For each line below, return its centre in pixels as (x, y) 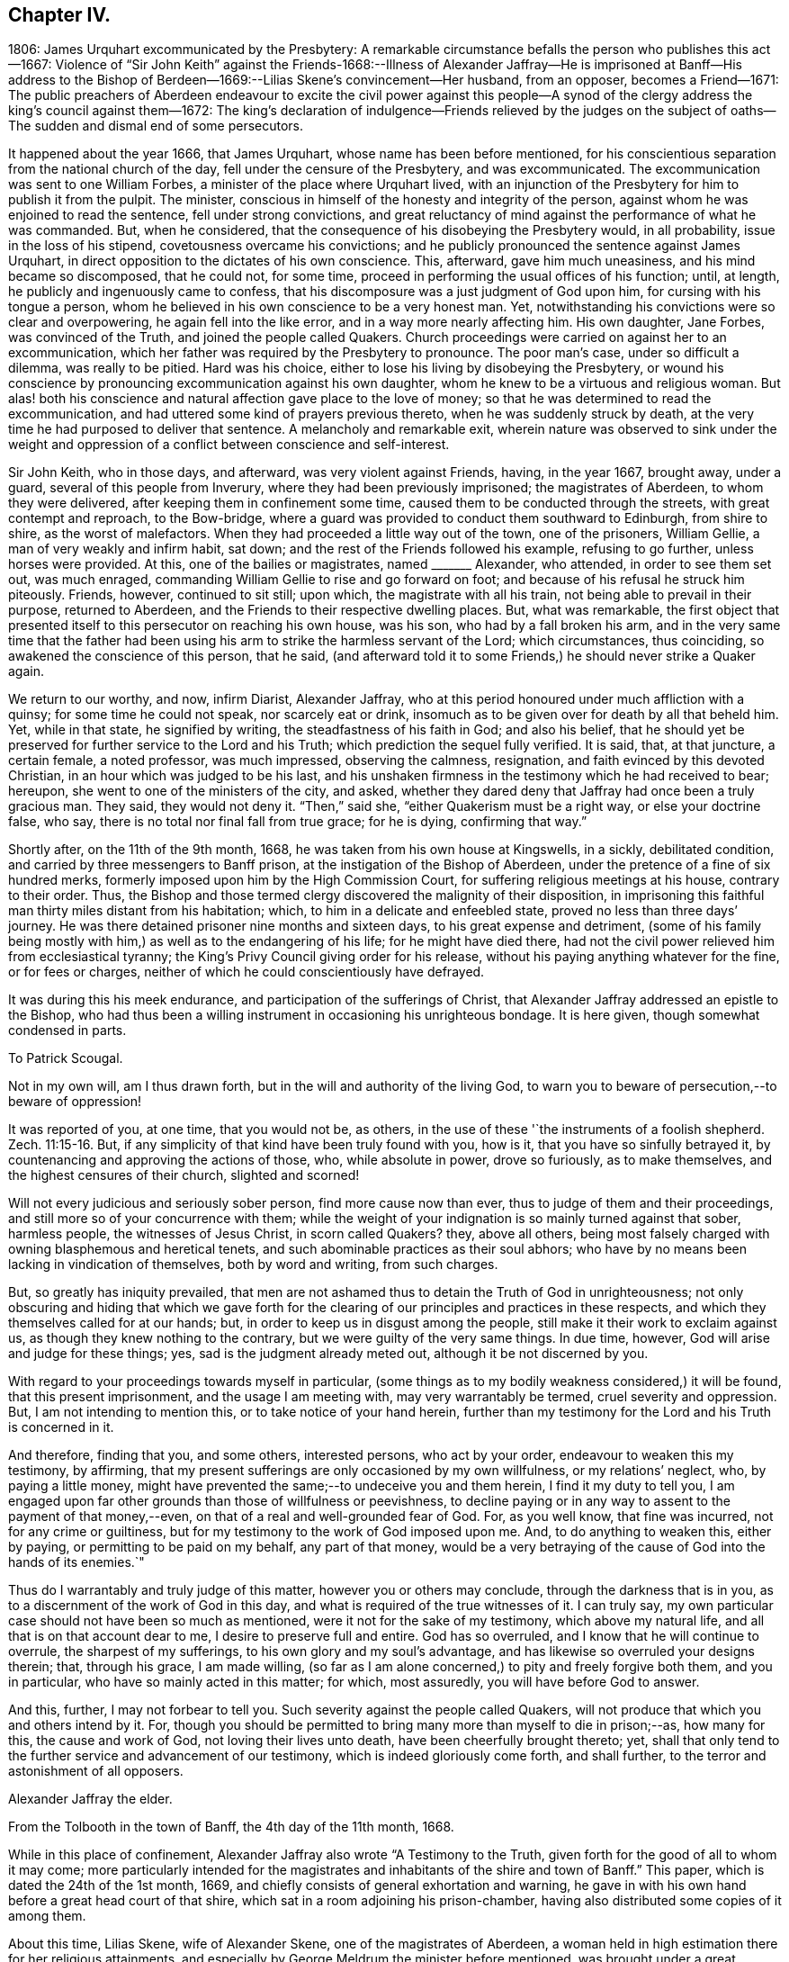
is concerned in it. (61, 1427)
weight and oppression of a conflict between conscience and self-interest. (229, 445)
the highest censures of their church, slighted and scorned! (184, 1175)
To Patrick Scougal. (66, 1058)
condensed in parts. (67, 1030)
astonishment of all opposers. (96, 1771)
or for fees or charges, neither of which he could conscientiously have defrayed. (247, 972)
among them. (47, 1916)
